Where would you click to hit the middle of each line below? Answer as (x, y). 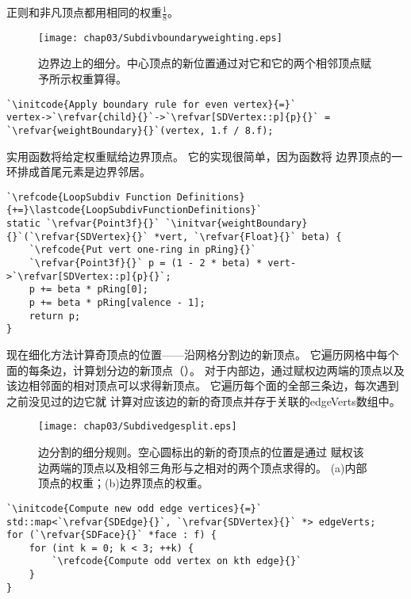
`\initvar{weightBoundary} (236, 224)
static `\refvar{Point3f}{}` (83, 224)
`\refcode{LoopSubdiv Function (89, 197)
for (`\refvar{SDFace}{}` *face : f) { (111, 535)
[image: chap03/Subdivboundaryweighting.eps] (160, 38)
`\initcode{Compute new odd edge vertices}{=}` (134, 508)
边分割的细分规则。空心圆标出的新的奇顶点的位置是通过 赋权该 (201, 452)
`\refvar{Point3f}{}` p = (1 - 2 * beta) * (146, 263)
